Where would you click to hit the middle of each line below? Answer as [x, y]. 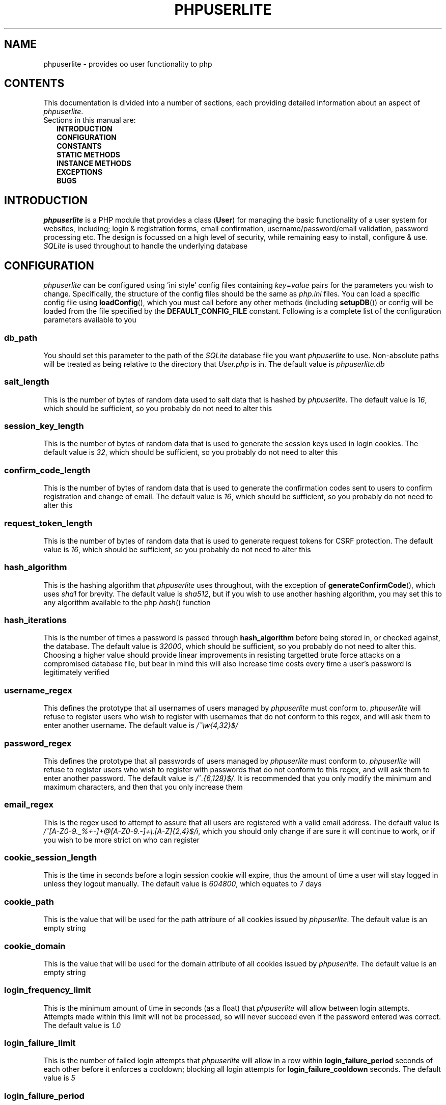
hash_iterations [35, 620]
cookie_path [29, 901]
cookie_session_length [51, 857]
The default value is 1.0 [82, 1025]
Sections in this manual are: [90, 120]
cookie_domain [35, 946]
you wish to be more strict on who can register [121, 840]
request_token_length [48, 523]
